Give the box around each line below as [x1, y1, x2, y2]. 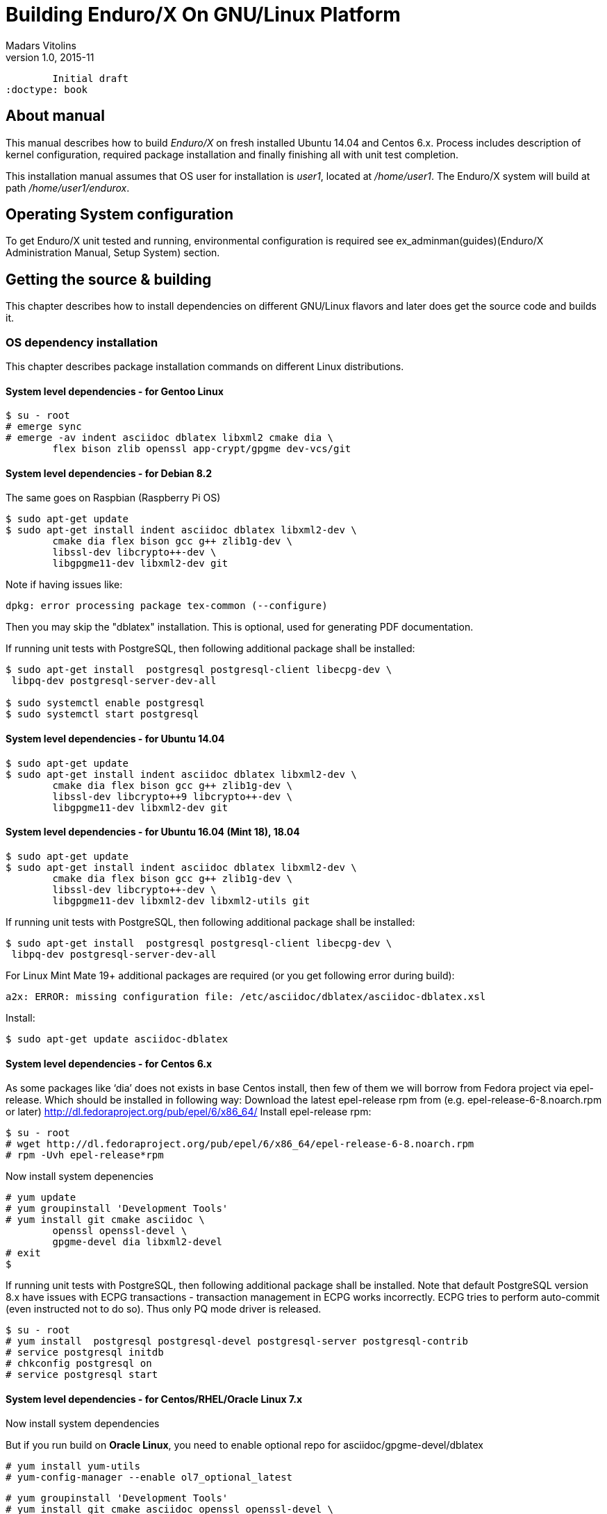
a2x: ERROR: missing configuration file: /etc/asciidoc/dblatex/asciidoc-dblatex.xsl [6, 990, 486, 1002]
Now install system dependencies [6, 1417, 160, 1430]
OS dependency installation [6, 335, 158, 349]
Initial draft [52, 72, 129, 84]
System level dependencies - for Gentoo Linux [6, 385, 224, 397]
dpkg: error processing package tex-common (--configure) [6, 600, 328, 612]
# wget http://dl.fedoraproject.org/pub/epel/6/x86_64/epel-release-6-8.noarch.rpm [6, 1138, 474, 1150]
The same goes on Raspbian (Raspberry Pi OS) [6, 492, 221, 504]
